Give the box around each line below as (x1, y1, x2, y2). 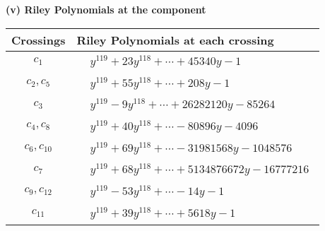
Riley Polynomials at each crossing (76, 31, 274, 48)
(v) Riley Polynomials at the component (6, 2, 206, 16)
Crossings (11, 31, 66, 48)
